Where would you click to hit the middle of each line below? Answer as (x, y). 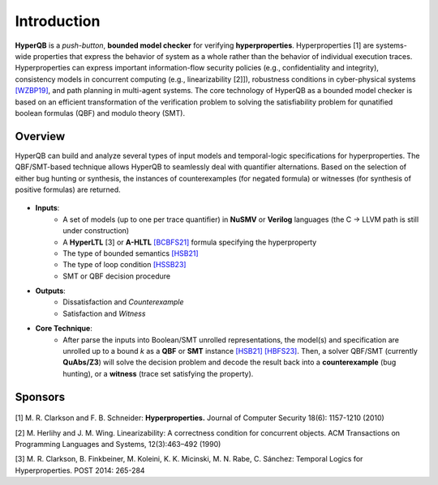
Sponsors (40, 397)
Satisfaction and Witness (104, 313)
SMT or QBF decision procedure (116, 276)
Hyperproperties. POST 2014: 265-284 (80, 470)
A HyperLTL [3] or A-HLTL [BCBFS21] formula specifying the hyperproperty (190, 242)
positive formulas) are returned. (68, 189)
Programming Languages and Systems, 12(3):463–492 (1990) (118, 445)
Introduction (58, 21)
